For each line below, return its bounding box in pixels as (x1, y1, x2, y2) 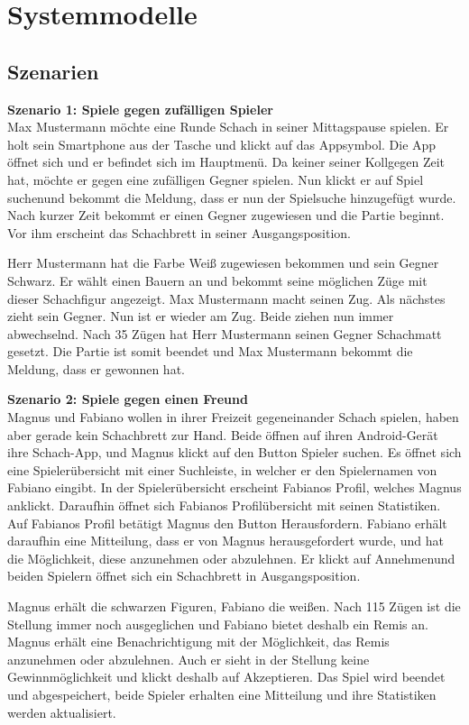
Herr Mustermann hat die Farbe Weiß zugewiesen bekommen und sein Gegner (7, 253, 439, 272)
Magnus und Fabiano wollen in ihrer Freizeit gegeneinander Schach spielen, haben (7, 408, 459, 427)
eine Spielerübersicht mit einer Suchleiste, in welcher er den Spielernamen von (7, 460, 437, 479)
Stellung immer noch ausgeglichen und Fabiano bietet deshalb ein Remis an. (7, 614, 428, 633)
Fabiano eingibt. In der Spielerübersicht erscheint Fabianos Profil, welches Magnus (7, 478, 462, 497)
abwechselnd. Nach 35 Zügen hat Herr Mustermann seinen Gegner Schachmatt (7, 324, 442, 343)
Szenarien (7, 57, 99, 85)
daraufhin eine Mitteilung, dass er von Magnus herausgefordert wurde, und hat (7, 531, 445, 550)
